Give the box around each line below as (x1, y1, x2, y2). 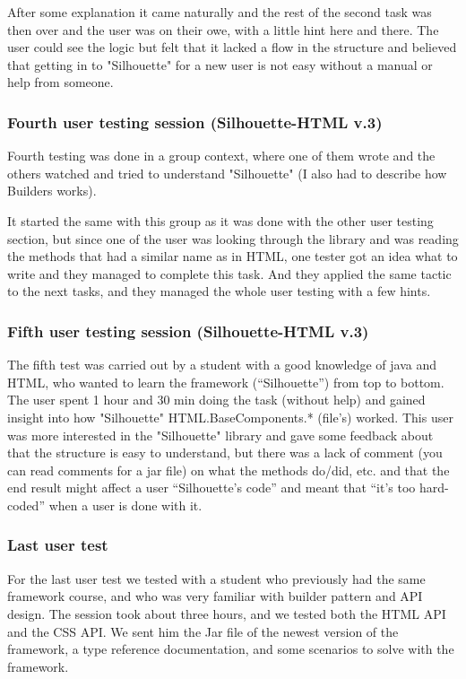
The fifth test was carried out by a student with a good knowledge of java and (7, 355, 437, 374)
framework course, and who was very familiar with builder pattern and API (7, 587, 423, 605)
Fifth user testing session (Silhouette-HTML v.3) (7, 319, 369, 342)
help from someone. (7, 73, 114, 91)
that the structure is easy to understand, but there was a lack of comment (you (7, 443, 443, 462)
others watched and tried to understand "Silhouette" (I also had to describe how (7, 163, 447, 182)
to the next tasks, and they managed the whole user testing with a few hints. (7, 282, 431, 300)
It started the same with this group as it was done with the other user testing (7, 211, 434, 230)
